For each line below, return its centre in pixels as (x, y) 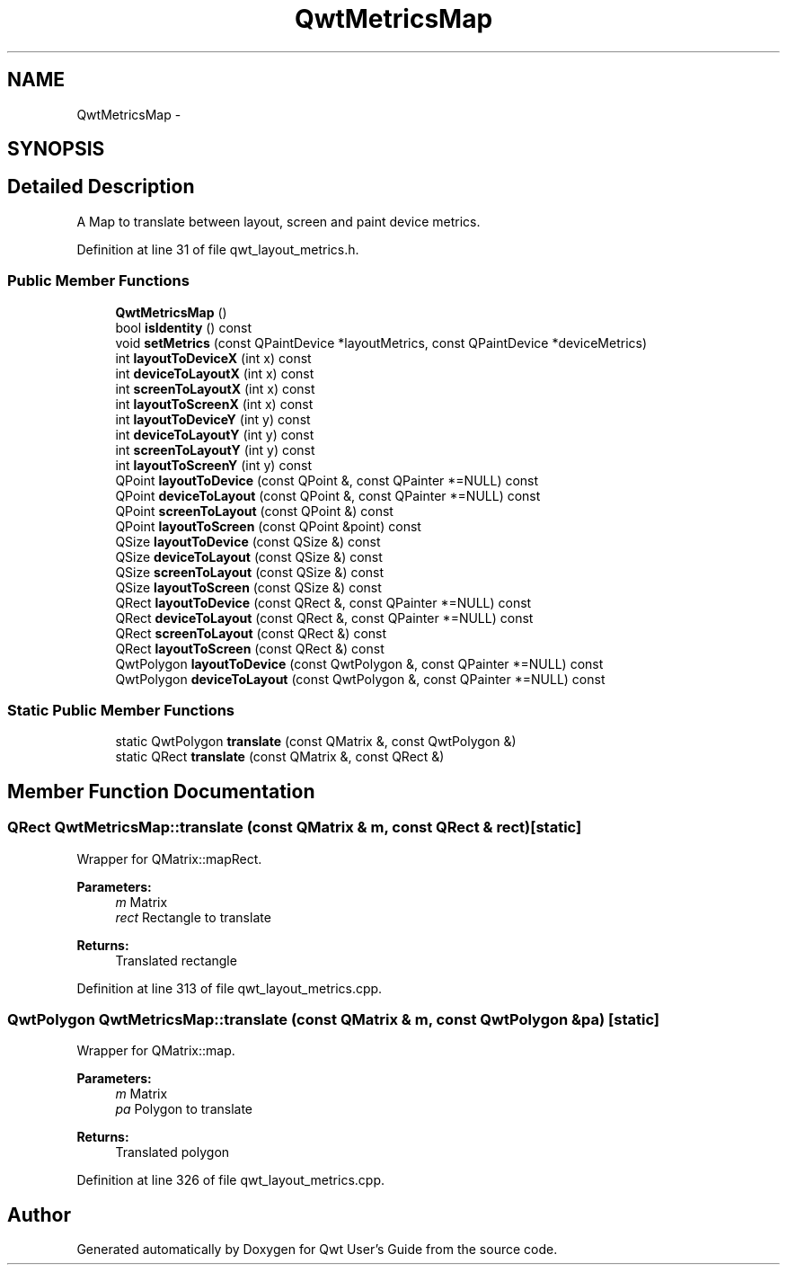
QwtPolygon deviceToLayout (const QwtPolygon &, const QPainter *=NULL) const (360, 679)
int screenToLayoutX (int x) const (215, 388)
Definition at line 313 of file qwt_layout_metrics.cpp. (230, 988)
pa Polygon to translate (184, 1109)
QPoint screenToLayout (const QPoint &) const (254, 511)
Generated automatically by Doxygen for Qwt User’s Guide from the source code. (317, 1250)
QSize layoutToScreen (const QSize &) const (248, 587)
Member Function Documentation (161, 791)
